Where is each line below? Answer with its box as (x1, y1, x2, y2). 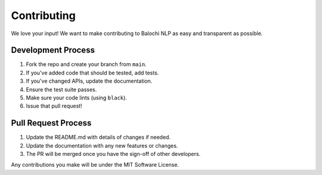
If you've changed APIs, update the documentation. (26, 77, 153, 85)
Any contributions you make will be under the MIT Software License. (11, 161, 179, 168)
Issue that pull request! (26, 102, 82, 110)
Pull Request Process (11, 118, 92, 128)
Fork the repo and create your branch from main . (26, 61, 147, 68)
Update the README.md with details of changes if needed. (26, 134, 171, 141)
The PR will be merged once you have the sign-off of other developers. (26, 151, 201, 158)
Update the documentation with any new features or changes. (26, 142, 178, 149)
